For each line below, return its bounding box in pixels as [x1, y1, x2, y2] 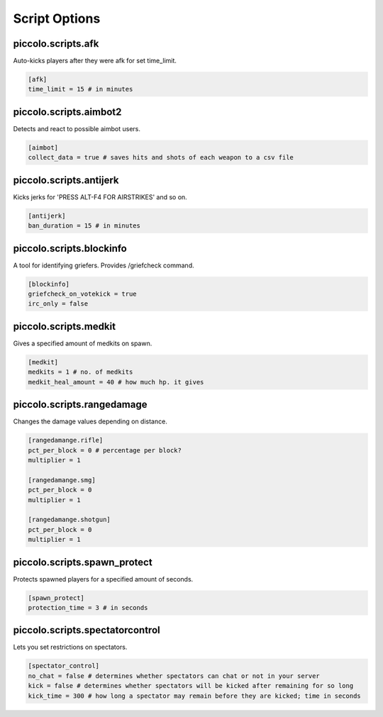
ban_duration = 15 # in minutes [28, 222, 141, 230]
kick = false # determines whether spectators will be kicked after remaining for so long [28, 682, 354, 690]
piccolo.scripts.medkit [13, 320, 116, 333]
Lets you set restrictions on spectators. [13, 643, 128, 652]
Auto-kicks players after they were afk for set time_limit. [13, 57, 177, 65]
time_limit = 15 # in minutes [28, 85, 133, 94]
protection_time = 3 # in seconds [28, 604, 148, 611]
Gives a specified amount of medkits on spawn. [13, 339, 152, 348]
